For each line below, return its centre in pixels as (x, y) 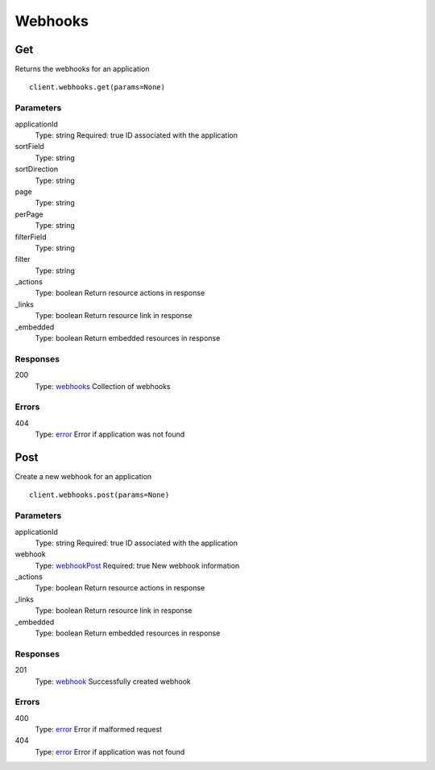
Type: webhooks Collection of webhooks (103, 386)
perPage (29, 214)
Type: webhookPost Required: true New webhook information (137, 565)
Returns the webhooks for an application (82, 69)
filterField (31, 237)
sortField (29, 147)
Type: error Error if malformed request (99, 730)
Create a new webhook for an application (83, 476)
